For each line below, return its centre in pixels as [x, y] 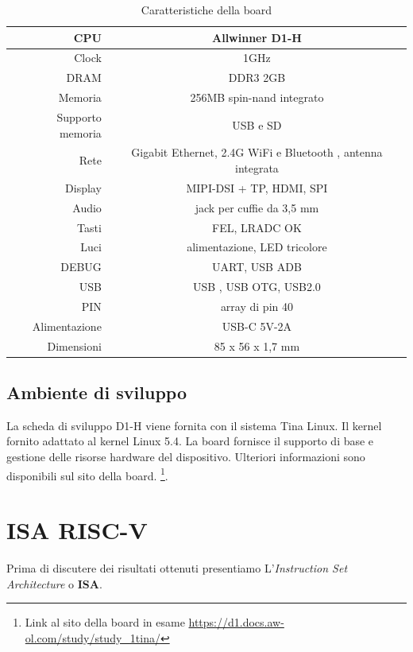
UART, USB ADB [257, 267]
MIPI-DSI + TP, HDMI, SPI [257, 187]
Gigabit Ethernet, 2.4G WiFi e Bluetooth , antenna [257, 152]
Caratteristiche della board [206, 10]
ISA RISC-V [77, 530]
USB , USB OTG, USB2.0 [257, 287]
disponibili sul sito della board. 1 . [87, 474]
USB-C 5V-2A [257, 326]
